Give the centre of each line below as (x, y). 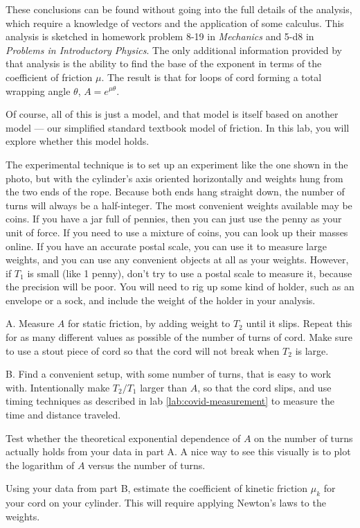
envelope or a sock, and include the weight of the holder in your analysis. (161, 300)
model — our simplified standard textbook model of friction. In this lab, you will (178, 127)
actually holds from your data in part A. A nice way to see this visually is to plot (178, 451)
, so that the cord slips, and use (264, 387)
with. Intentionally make (58, 387)
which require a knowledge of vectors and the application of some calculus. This (175, 23)
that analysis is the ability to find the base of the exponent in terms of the (164, 63)
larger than (163, 387)
